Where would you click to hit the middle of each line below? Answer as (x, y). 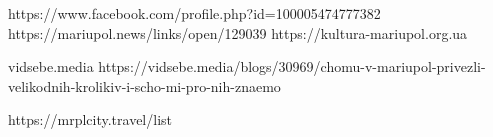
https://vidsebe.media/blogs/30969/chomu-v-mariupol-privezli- (292, 66)
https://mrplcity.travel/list (90, 119)
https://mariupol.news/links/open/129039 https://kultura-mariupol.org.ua (238, 32)
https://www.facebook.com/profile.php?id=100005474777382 (194, 13)
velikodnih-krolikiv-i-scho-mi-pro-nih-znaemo (144, 85)
